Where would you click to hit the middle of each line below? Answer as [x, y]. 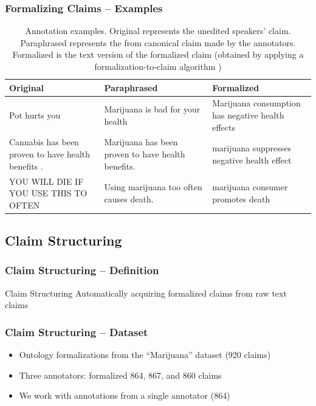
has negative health [248, 115]
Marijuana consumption [256, 103]
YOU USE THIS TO [48, 193]
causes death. [129, 198]
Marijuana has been [141, 142]
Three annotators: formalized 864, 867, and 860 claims [120, 375]
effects [224, 127]
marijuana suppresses [252, 148]
